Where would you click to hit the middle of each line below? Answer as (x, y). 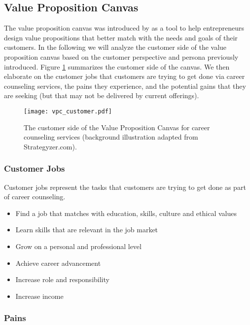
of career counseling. (35, 197)
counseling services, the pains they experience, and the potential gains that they (125, 86)
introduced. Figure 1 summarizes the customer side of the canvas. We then (117, 66)
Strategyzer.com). (50, 146)
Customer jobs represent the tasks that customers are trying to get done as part (125, 187)
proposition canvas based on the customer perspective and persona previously (121, 56)
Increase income (39, 296)
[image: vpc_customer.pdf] (68, 111)
